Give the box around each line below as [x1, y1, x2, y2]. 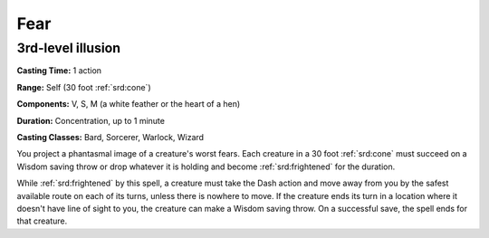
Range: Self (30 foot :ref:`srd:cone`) [16, 81, 151, 92]
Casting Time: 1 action [16, 65, 102, 76]
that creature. [16, 215, 68, 226]
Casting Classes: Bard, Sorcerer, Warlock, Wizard [16, 131, 204, 142]
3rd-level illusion [16, 40, 121, 56]
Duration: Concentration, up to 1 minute [16, 115, 165, 126]
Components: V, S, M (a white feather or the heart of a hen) [16, 99, 241, 109]
